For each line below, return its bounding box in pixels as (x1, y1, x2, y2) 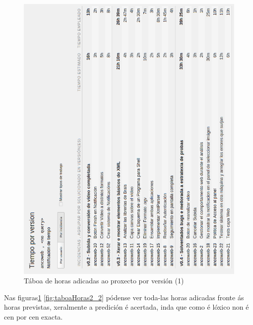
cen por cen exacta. (4, 311, 63, 322)
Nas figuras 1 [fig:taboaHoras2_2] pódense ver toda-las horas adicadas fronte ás (4, 292, 244, 302)
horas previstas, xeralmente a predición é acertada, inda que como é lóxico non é (4, 302, 249, 312)
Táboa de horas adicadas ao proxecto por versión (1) (24, 275, 184, 286)
